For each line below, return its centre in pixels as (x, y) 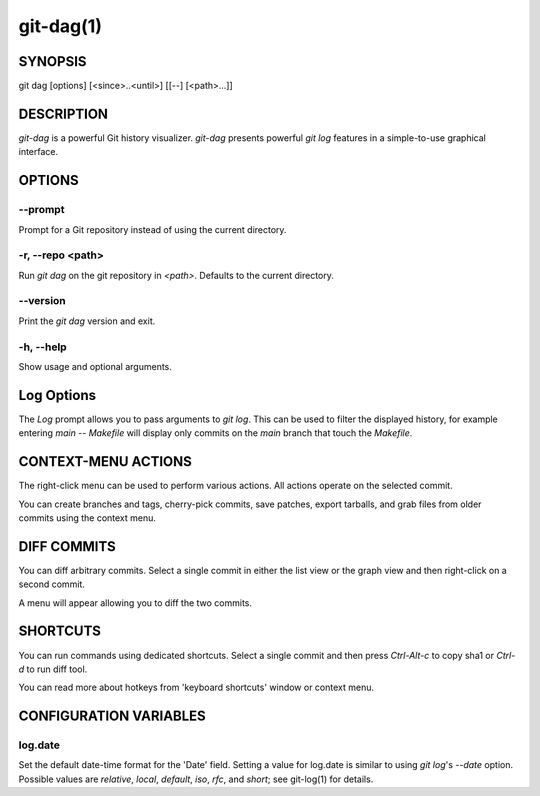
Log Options (57, 395)
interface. (38, 152)
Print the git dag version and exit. (87, 321)
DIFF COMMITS (67, 546)
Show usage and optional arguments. (95, 366)
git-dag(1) (60, 26)
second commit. (51, 584)
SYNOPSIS (52, 61)
